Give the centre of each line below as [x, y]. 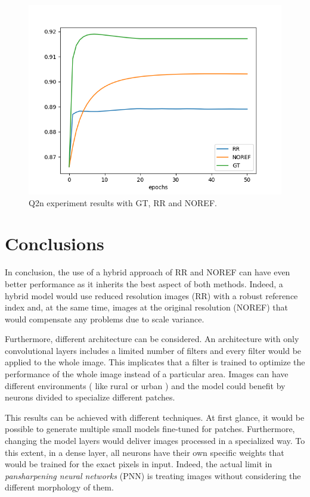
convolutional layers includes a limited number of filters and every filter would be [153, 350]
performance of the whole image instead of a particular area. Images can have [147, 374]
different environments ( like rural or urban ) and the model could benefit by [145, 385]
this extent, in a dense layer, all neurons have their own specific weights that [145, 452]
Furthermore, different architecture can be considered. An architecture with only [152, 339]
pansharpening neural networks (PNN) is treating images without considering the [153, 475]
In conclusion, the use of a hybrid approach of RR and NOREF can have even [148, 272]
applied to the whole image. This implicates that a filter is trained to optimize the [155, 362]
